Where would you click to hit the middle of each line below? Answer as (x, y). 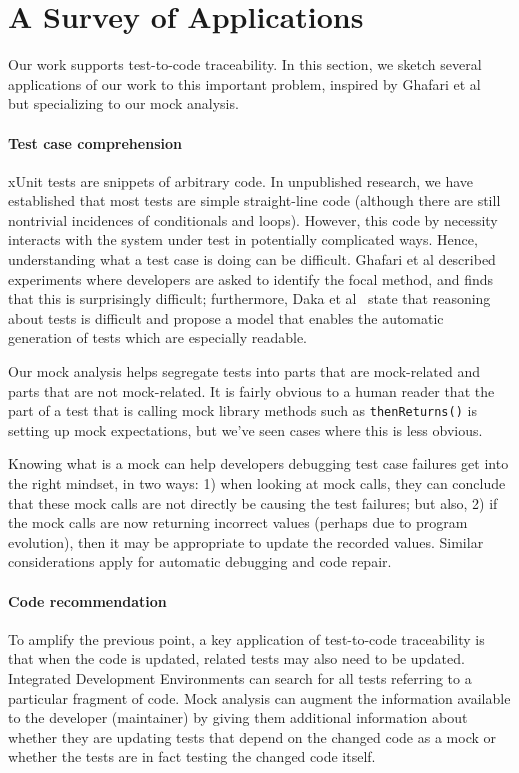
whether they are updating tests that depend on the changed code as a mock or (252, 736)
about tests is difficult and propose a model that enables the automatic (226, 317)
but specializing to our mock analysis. (123, 103)
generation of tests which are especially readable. (157, 337)
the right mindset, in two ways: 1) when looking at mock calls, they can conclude (257, 483)
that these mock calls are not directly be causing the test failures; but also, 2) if (253, 502)
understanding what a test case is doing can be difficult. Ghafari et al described (252, 259)
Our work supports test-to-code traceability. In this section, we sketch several (245, 64)
